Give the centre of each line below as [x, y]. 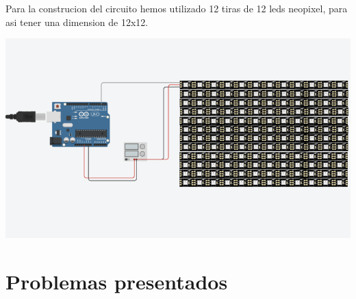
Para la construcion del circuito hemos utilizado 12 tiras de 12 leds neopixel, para [177, 8]
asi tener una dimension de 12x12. [77, 22]
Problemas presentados [117, 281]
